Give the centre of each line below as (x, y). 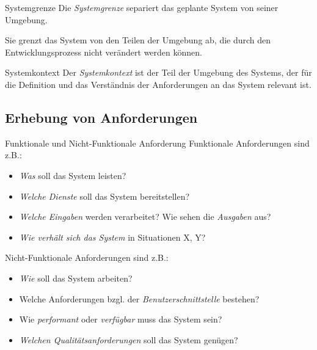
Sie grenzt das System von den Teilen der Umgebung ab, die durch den (138, 40)
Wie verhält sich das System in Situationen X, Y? (112, 237)
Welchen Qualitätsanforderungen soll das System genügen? (129, 339)
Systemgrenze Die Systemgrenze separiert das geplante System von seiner (142, 7)
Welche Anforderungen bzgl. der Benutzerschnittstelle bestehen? (139, 298)
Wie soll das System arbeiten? (76, 278)
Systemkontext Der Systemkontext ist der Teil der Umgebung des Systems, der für (158, 72)
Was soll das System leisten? (73, 175)
